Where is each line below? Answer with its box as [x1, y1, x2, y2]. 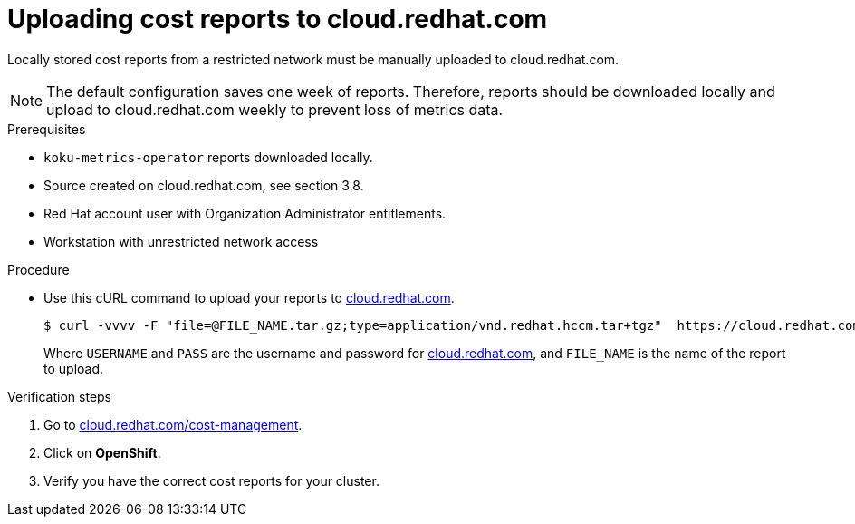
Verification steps [7, 388, 112, 404]
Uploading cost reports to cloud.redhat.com [7, 4, 548, 34]
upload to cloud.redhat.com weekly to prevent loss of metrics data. [46, 100, 504, 119]
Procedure [7, 261, 70, 277]
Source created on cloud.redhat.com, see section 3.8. [43, 177, 364, 193]
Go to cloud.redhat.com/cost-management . [43, 416, 303, 432]
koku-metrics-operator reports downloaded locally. [43, 149, 373, 165]
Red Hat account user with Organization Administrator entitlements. [43, 205, 447, 221]
